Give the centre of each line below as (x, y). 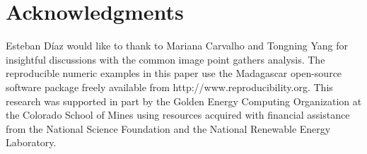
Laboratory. (31, 142)
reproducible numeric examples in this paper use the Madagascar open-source (174, 73)
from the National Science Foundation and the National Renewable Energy (168, 128)
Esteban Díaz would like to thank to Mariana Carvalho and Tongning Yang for (177, 46)
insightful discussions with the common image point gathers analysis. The (165, 59)
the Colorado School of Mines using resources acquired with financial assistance (178, 115)
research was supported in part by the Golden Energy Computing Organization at (184, 101)
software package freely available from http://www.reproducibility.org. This (169, 87)
